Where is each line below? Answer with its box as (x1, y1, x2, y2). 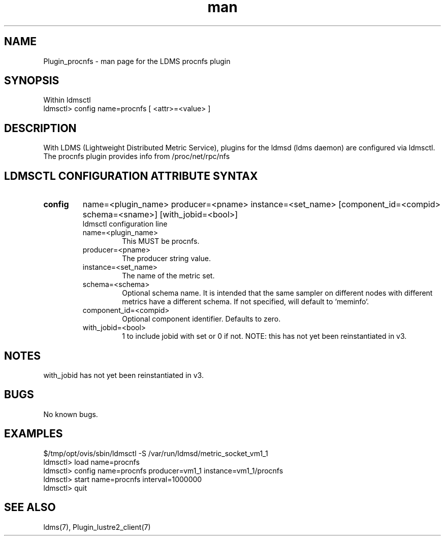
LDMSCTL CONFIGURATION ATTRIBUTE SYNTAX (4, 169, 258, 182)
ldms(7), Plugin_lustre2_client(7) (43, 522, 151, 531)
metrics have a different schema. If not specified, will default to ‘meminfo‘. (122, 297, 369, 306)
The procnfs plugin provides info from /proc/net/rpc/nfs (43, 152, 230, 161)
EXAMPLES (4, 427, 63, 440)
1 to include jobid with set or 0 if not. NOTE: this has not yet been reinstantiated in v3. (122, 332, 407, 341)
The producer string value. (122, 254, 211, 263)
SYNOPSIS (4, 74, 59, 87)
